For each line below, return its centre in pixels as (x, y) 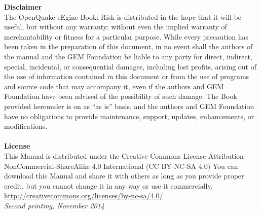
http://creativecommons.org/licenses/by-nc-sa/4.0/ (84, 195)
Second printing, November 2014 (54, 205)
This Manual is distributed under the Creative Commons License (105, 155)
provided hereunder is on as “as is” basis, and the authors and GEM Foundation (129, 106)
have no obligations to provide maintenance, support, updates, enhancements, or (129, 116)
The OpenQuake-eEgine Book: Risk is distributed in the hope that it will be (123, 16)
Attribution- (227, 155)
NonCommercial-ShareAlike (47, 166)
